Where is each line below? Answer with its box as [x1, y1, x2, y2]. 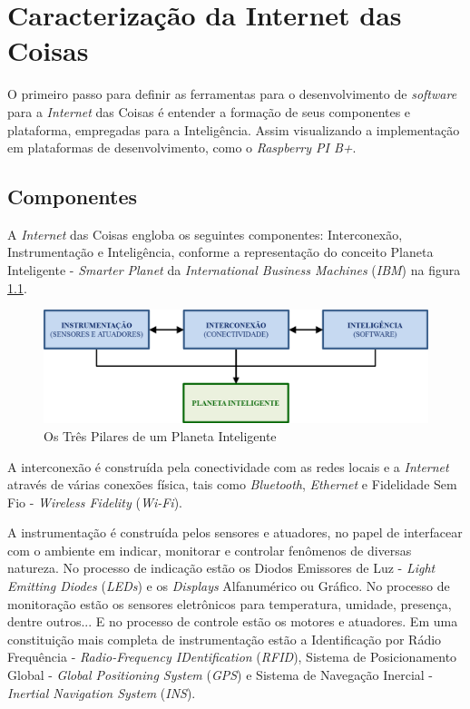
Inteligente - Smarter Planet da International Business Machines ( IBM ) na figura [7, 261, 461, 280]
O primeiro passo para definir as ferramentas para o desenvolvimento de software [7, 84, 457, 103]
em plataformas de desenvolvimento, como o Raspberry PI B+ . [7, 138, 357, 157]
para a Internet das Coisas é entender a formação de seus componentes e [7, 102, 411, 121]
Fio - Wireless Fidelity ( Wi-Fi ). [7, 492, 183, 511]
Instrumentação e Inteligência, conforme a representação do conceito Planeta [7, 242, 434, 261]
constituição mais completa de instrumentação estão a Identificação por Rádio [7, 629, 442, 648]
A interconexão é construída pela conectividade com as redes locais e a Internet [7, 457, 449, 476]
